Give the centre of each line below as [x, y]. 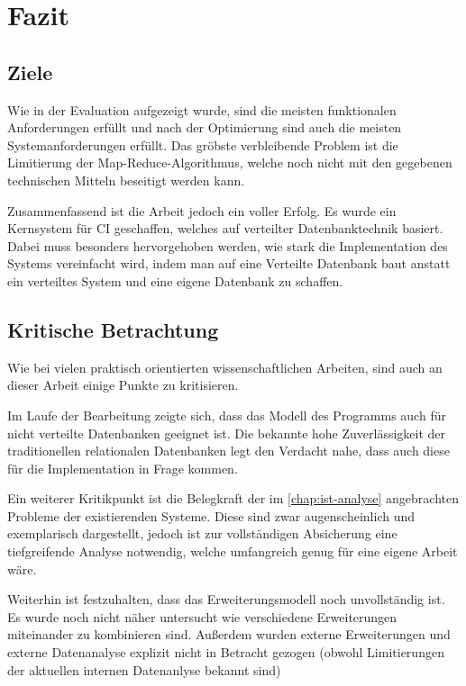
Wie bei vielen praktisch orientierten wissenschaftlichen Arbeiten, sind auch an [225, 367]
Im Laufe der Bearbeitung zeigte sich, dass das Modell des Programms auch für [227, 415]
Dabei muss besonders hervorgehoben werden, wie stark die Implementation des [228, 245]
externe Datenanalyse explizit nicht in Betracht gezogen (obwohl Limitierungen [226, 652]
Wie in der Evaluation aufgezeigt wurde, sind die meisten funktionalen [202, 109]
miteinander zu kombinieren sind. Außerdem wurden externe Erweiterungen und [229, 634]
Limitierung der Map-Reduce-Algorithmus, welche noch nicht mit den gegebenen [230, 162]
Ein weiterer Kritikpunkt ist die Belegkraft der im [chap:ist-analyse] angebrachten [233, 498]
